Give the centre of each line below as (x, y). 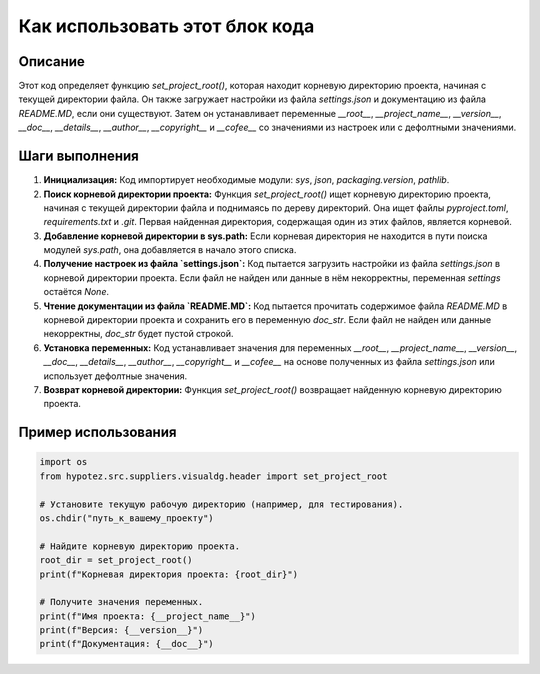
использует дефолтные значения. (115, 376)
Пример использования (97, 432)
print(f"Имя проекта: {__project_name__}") (148, 616)
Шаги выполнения (78, 156)
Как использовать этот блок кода (166, 26)
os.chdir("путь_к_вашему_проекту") (126, 518)
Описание (51, 61)
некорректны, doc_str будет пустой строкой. (138, 334)
